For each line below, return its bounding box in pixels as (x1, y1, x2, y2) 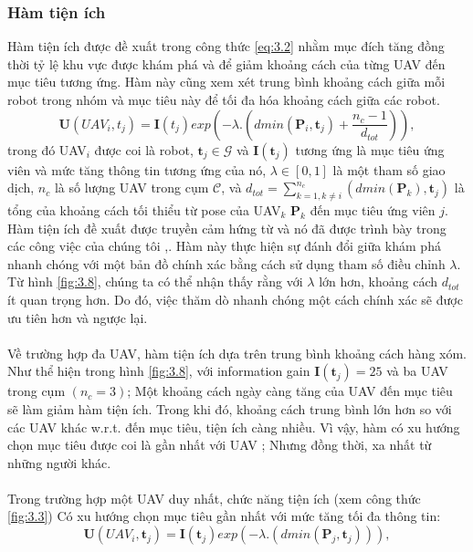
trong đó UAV (7, 140, 87, 159)
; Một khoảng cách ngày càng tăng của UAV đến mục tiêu (127, 381, 453, 401)
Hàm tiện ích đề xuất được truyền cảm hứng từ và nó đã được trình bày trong (7, 218, 447, 237)
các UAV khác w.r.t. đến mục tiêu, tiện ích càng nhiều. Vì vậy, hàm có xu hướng (7, 417, 460, 436)
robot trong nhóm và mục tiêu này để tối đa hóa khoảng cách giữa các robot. (7, 90, 440, 109)
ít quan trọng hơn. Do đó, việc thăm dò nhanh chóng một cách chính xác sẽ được (7, 289, 463, 308)
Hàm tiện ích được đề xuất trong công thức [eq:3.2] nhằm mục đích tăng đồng (7, 36, 445, 56)
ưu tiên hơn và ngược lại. (7, 307, 148, 327)
